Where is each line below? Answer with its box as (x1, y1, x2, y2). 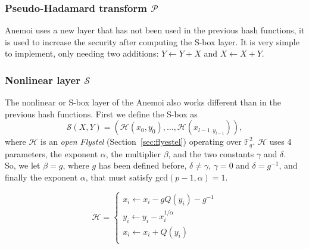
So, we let (5, 159, 40, 172)
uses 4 (269, 135, 292, 148)
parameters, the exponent (5, 147, 98, 160)
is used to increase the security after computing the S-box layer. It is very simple (5, 35, 299, 48)
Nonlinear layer (5, 72, 80, 87)
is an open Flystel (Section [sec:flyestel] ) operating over (40, 135, 242, 148)
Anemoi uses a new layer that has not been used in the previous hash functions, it (5, 24, 305, 36)
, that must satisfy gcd (85, 171, 168, 183)
